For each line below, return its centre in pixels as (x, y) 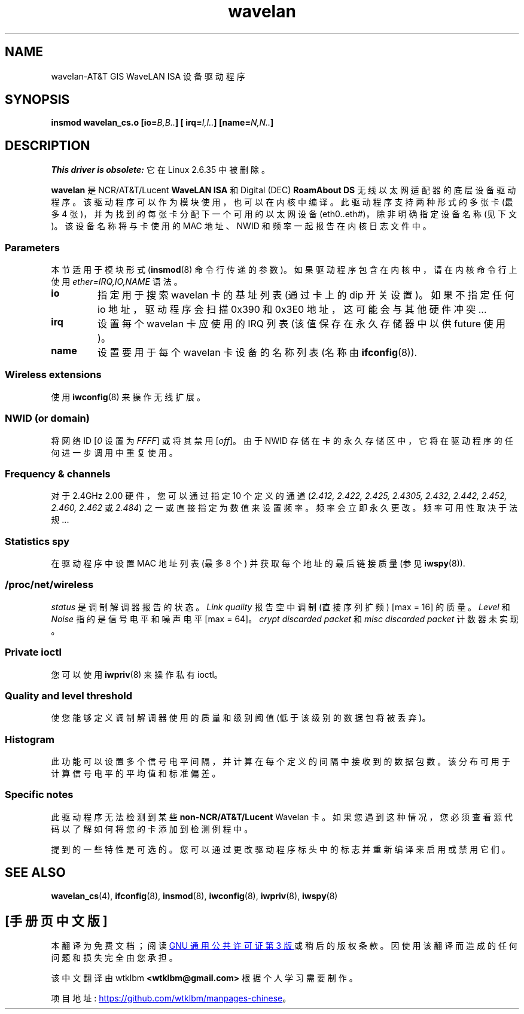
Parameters (32, 247)
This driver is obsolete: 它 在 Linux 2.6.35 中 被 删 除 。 (160, 170)
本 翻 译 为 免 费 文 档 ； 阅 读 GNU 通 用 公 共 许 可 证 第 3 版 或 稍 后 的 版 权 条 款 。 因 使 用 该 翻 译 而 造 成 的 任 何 (284, 946)
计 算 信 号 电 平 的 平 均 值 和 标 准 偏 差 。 (136, 774)
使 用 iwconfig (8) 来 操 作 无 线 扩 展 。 (128, 397)
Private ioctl (33, 652)
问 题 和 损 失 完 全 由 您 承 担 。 (114, 958)
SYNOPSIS (37, 100)
